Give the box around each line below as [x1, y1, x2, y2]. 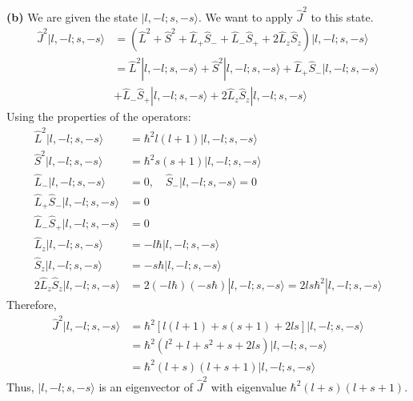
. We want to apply [198, 8, 293, 25]
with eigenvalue [211, 378, 287, 395]
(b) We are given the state [6, 8, 138, 25]
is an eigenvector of [98, 378, 193, 395]
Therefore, [6, 295, 57, 312]
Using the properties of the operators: [6, 108, 191, 125]
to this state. [311, 8, 374, 25]
